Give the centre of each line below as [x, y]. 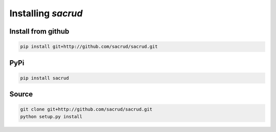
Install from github [39, 31]
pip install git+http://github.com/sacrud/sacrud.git [89, 47]
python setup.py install [51, 116]
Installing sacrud [46, 13]
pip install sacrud [44, 78]
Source [21, 94]
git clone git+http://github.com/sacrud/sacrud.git [86, 109]
